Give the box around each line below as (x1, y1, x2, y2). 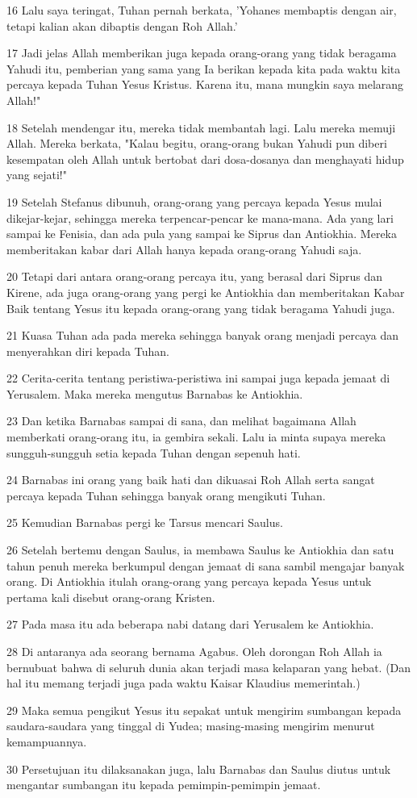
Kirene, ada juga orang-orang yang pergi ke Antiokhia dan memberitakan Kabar (6, 283, 405, 300)
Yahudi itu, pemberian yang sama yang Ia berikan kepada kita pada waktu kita (6, 60, 401, 77)
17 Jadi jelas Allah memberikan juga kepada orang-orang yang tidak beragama (6, 44, 397, 61)
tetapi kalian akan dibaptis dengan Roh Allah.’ (6, 17, 238, 34)
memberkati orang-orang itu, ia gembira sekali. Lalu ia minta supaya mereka (6, 428, 386, 445)
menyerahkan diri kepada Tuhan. (6, 342, 169, 359)
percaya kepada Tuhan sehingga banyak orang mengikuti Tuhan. (6, 487, 326, 503)
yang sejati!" (6, 166, 67, 183)
